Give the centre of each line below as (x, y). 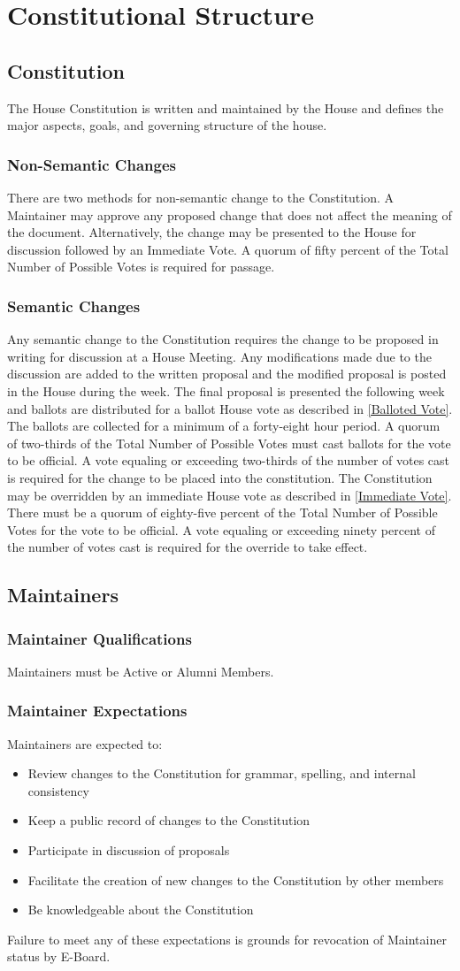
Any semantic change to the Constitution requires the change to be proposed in (223, 339)
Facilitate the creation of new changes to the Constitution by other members (236, 879)
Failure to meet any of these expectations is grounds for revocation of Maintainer (227, 939)
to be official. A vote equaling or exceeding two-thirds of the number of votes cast (229, 460)
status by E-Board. (59, 956)
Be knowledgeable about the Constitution (141, 910)
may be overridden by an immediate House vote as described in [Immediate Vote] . (230, 495)
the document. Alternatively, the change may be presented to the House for (212, 232)
